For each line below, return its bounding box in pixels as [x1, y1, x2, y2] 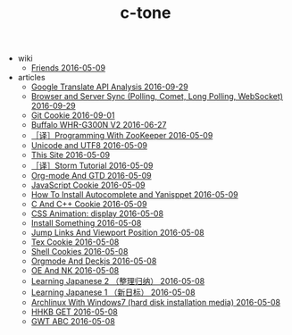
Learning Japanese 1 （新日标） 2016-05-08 [30, 287, 196, 297]
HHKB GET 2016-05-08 [30, 306, 118, 317]
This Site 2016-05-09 [30, 150, 110, 161]
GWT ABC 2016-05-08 [30, 316, 116, 327]
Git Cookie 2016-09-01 [30, 110, 115, 121]
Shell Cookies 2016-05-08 [30, 247, 129, 257]
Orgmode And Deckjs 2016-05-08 [30, 255, 157, 266]
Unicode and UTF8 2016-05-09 [30, 140, 147, 151]
